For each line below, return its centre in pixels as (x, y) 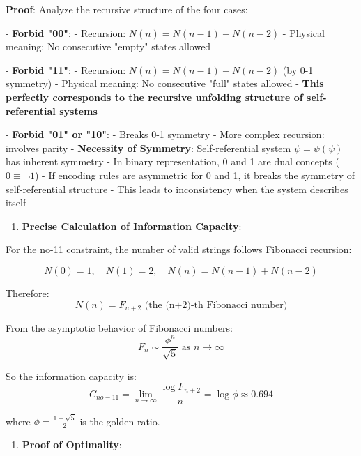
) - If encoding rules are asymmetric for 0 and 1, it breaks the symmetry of (195, 175)
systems (78, 111)
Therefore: (28, 292)
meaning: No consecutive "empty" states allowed (108, 46)
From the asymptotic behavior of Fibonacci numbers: (119, 327)
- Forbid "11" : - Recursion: (66, 69)
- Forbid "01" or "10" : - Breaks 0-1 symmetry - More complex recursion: (165, 134)
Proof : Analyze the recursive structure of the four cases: (127, 9)
